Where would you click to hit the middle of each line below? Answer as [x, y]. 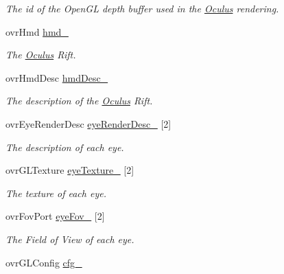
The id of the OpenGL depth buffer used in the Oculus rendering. [142, 8]
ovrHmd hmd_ [37, 31]
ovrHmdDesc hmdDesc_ [57, 77]
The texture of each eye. [56, 193]
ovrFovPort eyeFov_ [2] [55, 216]
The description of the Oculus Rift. [79, 101]
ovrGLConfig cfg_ [44, 262]
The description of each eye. [65, 147]
